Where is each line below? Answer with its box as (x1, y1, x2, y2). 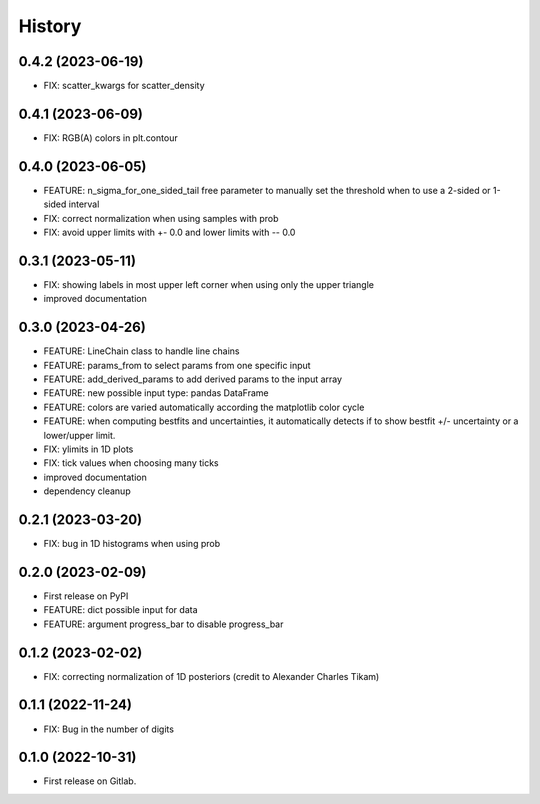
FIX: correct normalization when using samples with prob (43, 212, 279, 224)
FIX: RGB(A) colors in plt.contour (43, 131, 179, 144)
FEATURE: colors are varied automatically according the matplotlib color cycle (43, 401, 365, 413)
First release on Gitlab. (43, 775, 137, 787)
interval (68, 198, 100, 210)
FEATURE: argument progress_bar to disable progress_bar (43, 618, 284, 630)
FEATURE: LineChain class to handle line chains (43, 345, 240, 357)
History (18, 15, 82, 37)
